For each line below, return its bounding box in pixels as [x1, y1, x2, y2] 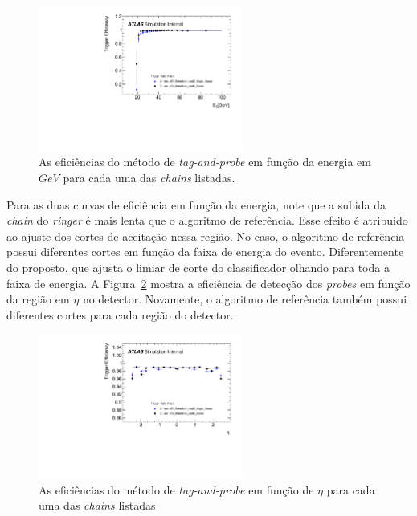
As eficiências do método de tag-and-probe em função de [39, 481, 314, 498]
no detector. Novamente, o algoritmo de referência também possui [82, 291, 407, 307]
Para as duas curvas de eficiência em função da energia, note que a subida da [6, 196, 386, 213]
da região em [6, 291, 70, 307]
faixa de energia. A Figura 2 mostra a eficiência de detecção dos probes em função [6, 274, 411, 291]
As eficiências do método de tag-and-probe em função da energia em [39, 153, 371, 170]
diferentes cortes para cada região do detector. [6, 306, 234, 323]
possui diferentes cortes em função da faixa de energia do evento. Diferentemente [6, 243, 404, 260]
